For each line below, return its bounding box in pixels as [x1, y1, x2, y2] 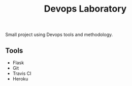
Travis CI [12, 70, 31, 76]
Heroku [12, 76, 28, 81]
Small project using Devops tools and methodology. [5, 31, 113, 38]
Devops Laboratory [44, 3, 127, 15]
